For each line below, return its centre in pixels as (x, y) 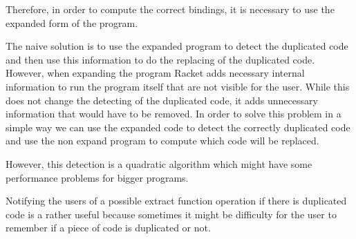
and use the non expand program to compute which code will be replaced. (162, 141)
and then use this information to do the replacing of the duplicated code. (160, 59)
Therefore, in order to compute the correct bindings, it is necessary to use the (170, 9)
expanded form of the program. (72, 22)
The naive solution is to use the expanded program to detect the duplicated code (177, 46)
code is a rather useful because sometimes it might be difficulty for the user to (171, 214)
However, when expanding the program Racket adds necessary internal (155, 73)
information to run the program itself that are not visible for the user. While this (178, 86)
